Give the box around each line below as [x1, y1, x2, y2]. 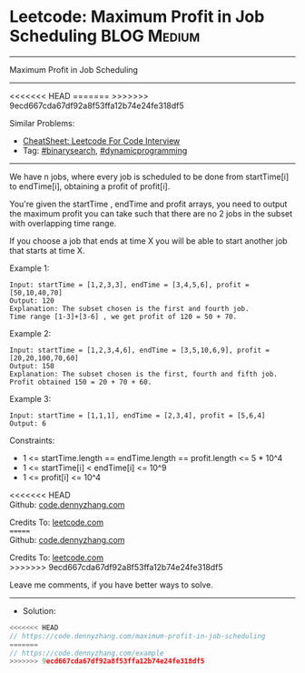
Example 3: [9, 393, 52, 404]
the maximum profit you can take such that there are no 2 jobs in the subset [9, 207, 293, 219]
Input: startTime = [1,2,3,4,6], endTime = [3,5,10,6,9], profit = [9, 346, 271, 355]
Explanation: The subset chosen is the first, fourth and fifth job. [9, 369, 279, 378]
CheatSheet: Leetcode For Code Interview [22, 135, 181, 146]
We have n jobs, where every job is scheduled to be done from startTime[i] [9, 171, 290, 182]
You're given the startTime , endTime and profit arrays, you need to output [9, 198, 288, 209]
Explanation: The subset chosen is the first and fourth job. [9, 304, 250, 313]
